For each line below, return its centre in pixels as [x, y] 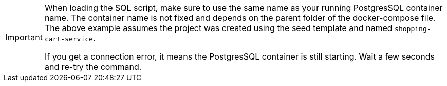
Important [24, 37]
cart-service [69, 39]
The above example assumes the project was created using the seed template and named [218, 28]
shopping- [413, 29]
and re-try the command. [93, 67]
